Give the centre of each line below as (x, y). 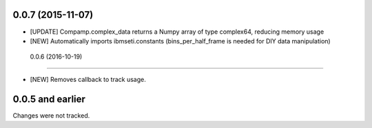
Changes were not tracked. (51, 115)
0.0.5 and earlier (49, 99)
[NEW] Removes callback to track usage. (88, 79)
